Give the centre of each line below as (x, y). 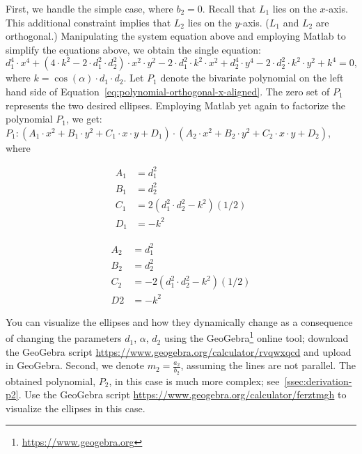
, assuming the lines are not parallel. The (268, 365)
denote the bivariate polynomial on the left (252, 78)
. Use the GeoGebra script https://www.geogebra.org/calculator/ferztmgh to (182, 394)
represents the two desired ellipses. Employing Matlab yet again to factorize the (175, 105)
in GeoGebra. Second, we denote (75, 365)
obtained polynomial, (51, 381)
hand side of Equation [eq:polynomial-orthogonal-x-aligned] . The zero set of (168, 91)
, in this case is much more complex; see (194, 381)
